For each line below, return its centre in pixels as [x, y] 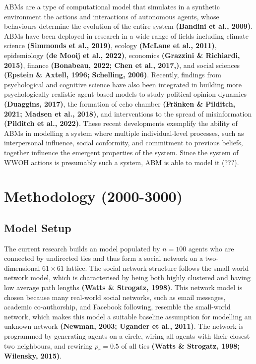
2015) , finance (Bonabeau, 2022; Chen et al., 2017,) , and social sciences [122, 65]
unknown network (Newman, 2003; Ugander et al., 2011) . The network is [124, 326]
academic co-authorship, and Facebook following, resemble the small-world [117, 307]
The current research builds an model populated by [82, 248]
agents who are [211, 248]
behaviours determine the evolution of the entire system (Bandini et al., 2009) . [128, 26]
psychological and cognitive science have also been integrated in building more [123, 84]
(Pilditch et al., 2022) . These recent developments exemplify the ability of [121, 123]
